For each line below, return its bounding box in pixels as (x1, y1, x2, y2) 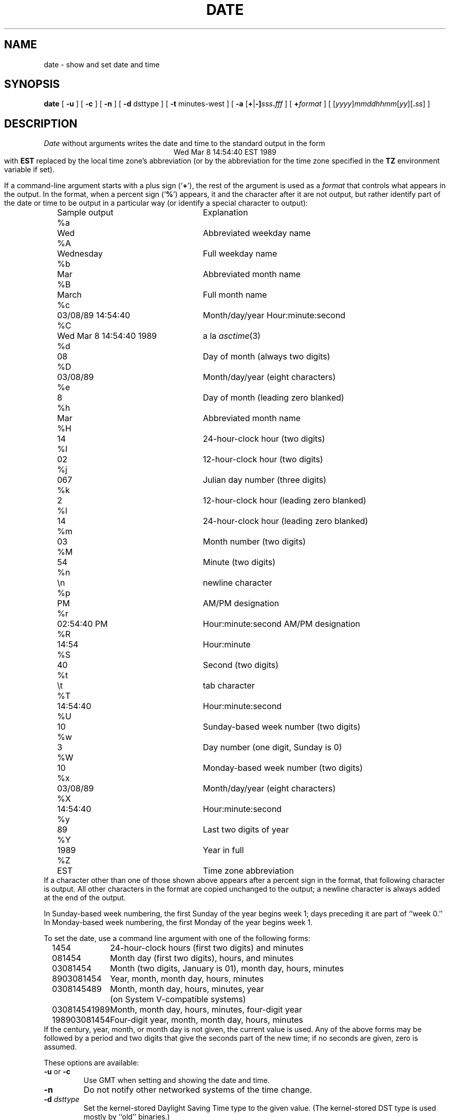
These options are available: (44, 1058, 139, 1068)
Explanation (203, 207, 248, 218)
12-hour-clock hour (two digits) (203, 454, 323, 465)
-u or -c (44, 1067, 70, 1076)
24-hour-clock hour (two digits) (203, 433, 325, 444)
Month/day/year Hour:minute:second (203, 310, 346, 321)
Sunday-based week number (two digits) (203, 721, 361, 732)
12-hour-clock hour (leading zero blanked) (203, 495, 366, 506)
